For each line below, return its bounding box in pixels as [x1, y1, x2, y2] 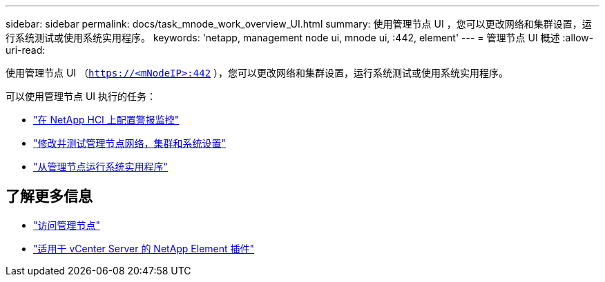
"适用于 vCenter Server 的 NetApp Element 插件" [33, 242, 255, 254]
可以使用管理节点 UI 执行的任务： [6, 90, 157, 102]
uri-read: [6, 44, 46, 56]
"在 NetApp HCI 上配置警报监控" [33, 114, 180, 125]
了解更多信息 [6, 188, 93, 205]
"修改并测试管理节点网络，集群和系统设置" [33, 137, 227, 149]
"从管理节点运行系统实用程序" [33, 161, 169, 172]
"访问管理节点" [33, 219, 101, 231]
